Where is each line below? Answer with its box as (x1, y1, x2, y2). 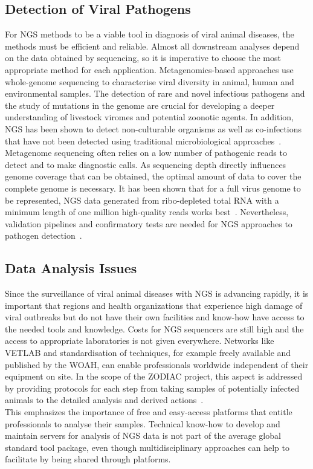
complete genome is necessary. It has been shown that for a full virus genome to (5, 181, 301, 194)
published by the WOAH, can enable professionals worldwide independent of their (5, 358, 309, 370)
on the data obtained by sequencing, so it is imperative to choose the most (5, 51, 281, 64)
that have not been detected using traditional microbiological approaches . (5, 134, 282, 147)
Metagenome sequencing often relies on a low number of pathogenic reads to (5, 146, 287, 159)
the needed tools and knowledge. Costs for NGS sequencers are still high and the (5, 322, 304, 335)
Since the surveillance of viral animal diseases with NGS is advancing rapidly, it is (5, 287, 309, 300)
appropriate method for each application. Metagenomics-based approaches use (5, 63, 294, 76)
